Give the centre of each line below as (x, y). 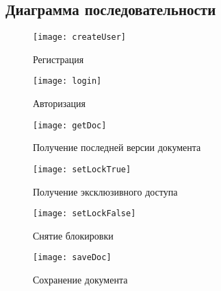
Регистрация (58, 59)
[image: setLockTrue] (82, 169)
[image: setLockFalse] (84, 214)
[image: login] (67, 81)
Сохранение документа (80, 280)
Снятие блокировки (73, 235)
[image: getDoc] (70, 125)
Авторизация (59, 103)
